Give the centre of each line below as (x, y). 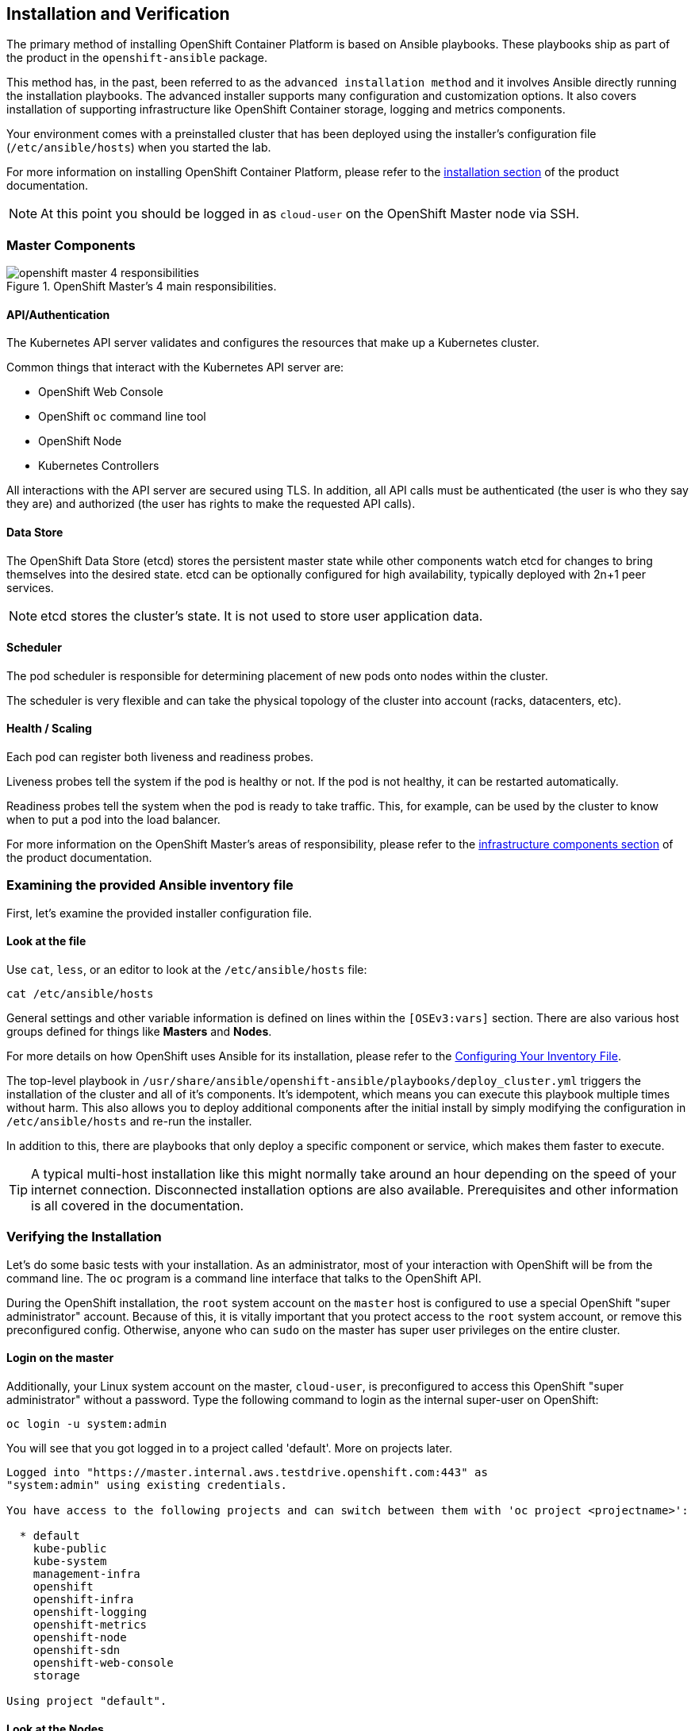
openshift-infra (83, 1599)
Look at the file (46, 941)
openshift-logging (90, 1612)
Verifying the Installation (84, 1237)
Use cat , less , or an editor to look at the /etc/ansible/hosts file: (187, 970)
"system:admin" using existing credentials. (147, 1485)
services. (30, 587)
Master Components (71, 245)
